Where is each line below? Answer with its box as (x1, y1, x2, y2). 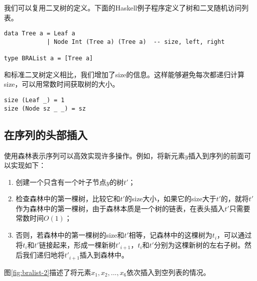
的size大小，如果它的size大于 (125, 193, 216, 204)
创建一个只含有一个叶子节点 (15, 176, 106, 187)
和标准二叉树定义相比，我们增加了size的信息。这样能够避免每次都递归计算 (4, 69, 245, 79)
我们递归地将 (22, 250, 65, 260)
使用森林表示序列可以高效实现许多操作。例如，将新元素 (4, 150, 185, 160)
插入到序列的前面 (188, 150, 244, 160)
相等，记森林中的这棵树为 (129, 230, 213, 240)
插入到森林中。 (80, 250, 129, 260)
